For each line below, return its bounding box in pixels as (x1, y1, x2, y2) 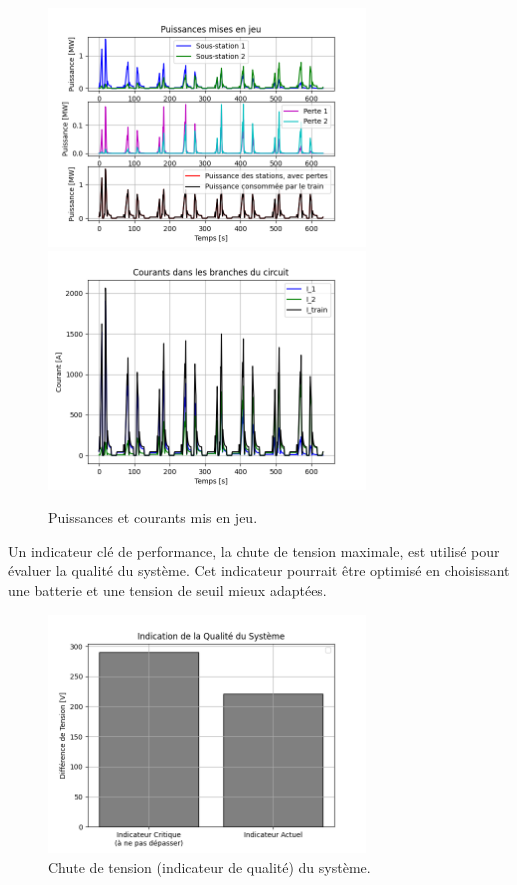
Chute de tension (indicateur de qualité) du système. (48, 856, 371, 877)
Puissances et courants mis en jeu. (48, 507, 258, 528)
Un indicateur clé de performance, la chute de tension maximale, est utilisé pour (8, 540, 500, 561)
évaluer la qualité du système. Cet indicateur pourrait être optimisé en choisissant (8, 560, 510, 581)
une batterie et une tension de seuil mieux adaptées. (8, 579, 327, 600)
